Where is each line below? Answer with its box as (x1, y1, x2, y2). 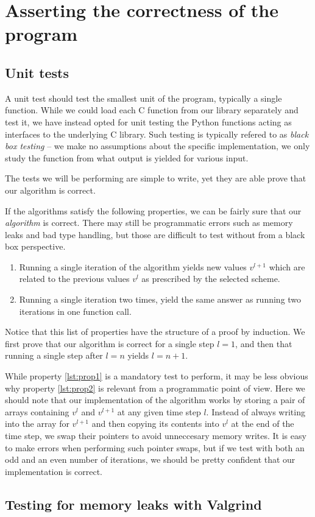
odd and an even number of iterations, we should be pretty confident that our (5, 453, 296, 466)
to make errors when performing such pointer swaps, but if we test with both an (5, 441, 305, 454)
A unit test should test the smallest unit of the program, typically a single (5, 91, 282, 104)
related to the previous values (19, 272, 130, 285)
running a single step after (5, 349, 103, 362)
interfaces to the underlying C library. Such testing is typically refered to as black (5, 127, 309, 140)
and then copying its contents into (91, 417, 219, 430)
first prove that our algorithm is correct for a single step (5, 337, 214, 350)
